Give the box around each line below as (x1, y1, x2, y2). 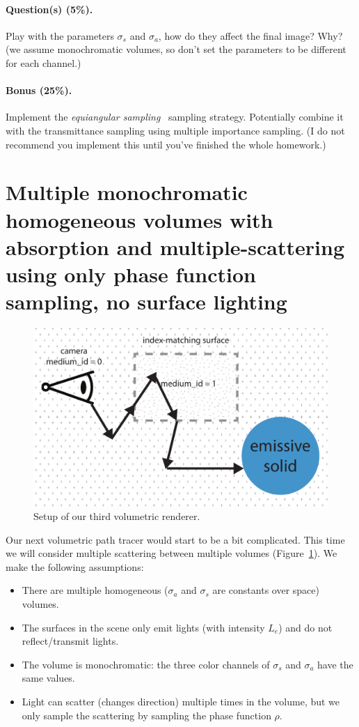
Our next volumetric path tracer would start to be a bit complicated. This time (6, 532, 345, 546)
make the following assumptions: (6, 559, 144, 574)
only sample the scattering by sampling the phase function (22, 707, 271, 722)
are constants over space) (212, 583, 319, 597)
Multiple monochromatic (6, 178, 248, 206)
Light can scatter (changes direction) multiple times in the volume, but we (22, 694, 340, 709)
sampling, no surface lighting (6, 287, 287, 316)
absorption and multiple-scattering (6, 232, 345, 261)
